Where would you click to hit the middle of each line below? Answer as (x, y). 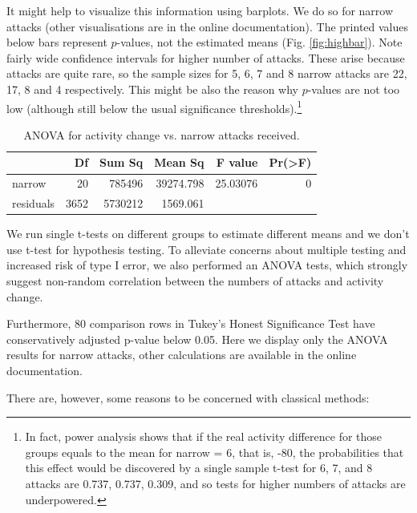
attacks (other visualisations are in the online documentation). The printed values (208, 26)
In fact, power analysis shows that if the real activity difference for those (204, 436)
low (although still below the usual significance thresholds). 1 (154, 107)
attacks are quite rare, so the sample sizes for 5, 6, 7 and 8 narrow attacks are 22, (207, 73)
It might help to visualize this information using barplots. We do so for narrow (200, 10)
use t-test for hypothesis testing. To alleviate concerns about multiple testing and (206, 249)
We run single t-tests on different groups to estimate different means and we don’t (208, 234)
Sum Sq (121, 162)
